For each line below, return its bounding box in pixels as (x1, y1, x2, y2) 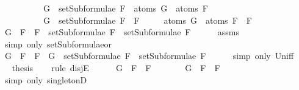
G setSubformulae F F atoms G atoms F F (43, 13, 252, 26)
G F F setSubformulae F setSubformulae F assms (4, 26, 240, 38)
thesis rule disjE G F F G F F (12, 61, 220, 74)
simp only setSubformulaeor (4, 37, 112, 50)
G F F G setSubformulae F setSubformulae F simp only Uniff (4, 49, 294, 62)
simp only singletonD (4, 73, 87, 86)
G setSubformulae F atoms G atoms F (43, 2, 208, 14)
